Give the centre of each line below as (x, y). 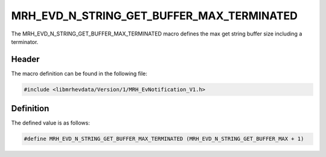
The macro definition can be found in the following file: (79, 73)
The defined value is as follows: (50, 123)
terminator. (25, 42)
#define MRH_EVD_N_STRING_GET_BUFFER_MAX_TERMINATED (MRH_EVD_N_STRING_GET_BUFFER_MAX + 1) (164, 139)
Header (25, 59)
